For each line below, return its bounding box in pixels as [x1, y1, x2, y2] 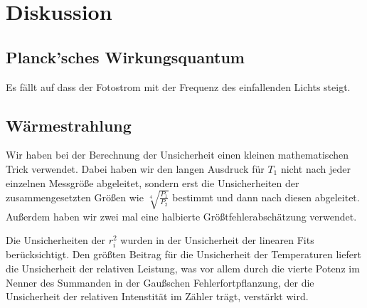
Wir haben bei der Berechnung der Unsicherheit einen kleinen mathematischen [6, 147, 349, 162]
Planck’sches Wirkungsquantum [6, 46, 245, 68]
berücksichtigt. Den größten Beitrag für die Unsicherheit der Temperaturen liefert [6, 247, 361, 262]
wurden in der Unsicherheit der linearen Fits [120, 233, 314, 248]
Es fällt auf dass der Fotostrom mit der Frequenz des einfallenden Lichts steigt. [6, 79, 351, 94]
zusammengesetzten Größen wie [6, 189, 144, 204]
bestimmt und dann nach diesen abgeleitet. [172, 189, 360, 204]
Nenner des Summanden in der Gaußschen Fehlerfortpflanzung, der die [6, 275, 314, 290]
